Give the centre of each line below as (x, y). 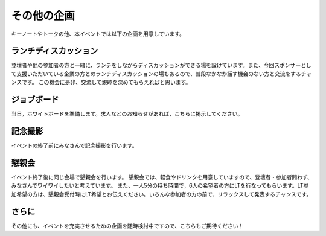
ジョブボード (35, 100)
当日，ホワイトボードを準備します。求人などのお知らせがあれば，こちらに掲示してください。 (127, 114)
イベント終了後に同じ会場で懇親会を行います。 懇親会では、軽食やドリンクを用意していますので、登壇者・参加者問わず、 (162, 177)
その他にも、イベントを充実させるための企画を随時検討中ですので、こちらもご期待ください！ (127, 226)
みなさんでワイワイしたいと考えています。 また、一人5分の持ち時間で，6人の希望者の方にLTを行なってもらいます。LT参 (160, 186)
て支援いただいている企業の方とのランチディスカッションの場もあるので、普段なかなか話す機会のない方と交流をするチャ (161, 74)
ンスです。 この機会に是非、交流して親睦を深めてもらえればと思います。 (101, 82)
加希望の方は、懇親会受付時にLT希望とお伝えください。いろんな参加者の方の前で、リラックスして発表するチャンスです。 (161, 194)
